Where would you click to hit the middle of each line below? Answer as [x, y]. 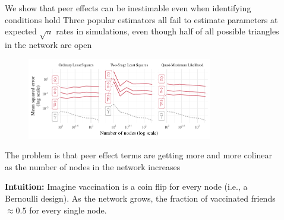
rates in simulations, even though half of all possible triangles [168, 31]
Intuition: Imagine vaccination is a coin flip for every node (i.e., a [126, 186]
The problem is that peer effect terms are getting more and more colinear [138, 155]
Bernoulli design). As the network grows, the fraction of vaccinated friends [140, 198]
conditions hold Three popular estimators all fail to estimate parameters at [141, 19]
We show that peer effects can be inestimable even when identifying [128, 8]
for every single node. [68, 210]
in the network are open [48, 44]
